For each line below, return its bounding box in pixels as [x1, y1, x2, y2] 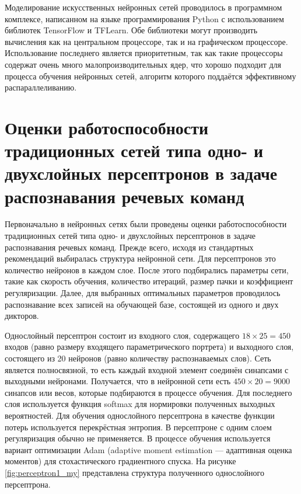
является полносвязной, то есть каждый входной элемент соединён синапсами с [5, 363, 289, 375]
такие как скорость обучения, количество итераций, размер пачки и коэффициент [5, 275, 293, 287]
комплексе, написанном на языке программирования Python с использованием [5, 12, 284, 25]
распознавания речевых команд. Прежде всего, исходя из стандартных [5, 241, 254, 253]
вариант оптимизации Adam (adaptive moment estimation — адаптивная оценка [5, 443, 292, 455]
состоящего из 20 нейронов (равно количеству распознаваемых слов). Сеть [5, 352, 271, 364]
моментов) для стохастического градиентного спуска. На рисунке [5, 455, 236, 467]
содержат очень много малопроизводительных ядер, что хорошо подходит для [5, 58, 281, 70]
